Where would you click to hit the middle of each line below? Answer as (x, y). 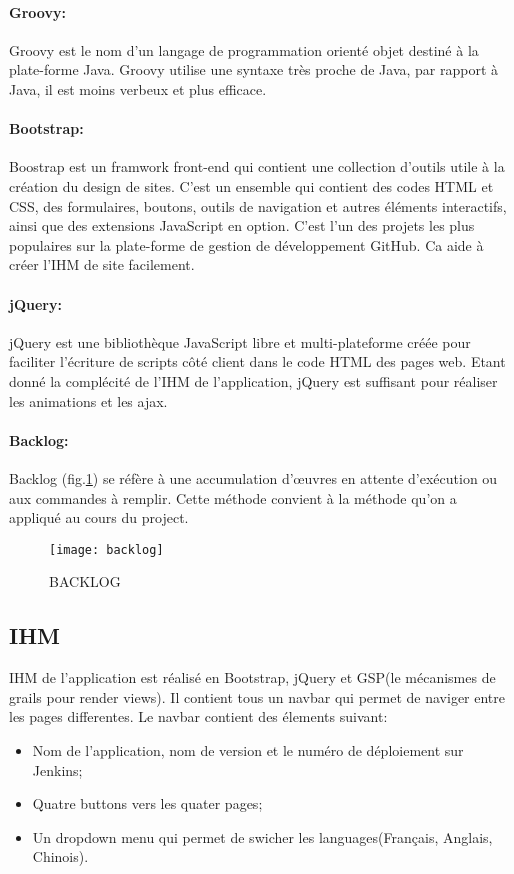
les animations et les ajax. (88, 400)
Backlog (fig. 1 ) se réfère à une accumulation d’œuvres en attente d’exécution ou (253, 477)
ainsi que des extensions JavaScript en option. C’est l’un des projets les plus (242, 225)
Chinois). (60, 856)
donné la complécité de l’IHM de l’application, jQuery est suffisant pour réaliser (253, 380)
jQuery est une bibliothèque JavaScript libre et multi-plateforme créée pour (240, 341)
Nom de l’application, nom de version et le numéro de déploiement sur (248, 749)
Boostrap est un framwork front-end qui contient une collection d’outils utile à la (257, 166)
